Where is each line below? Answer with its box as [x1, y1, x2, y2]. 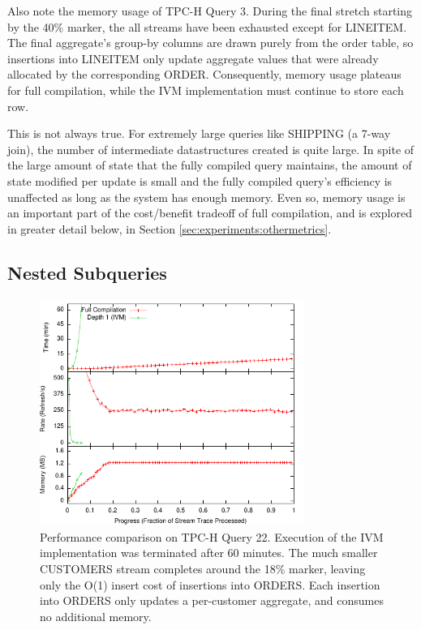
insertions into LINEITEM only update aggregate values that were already [7, 49, 379, 66]
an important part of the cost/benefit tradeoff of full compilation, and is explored [7, 204, 412, 221]
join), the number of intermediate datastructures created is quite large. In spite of [7, 140, 415, 157]
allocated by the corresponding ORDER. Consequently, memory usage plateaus [7, 66, 402, 83]
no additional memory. [40, 607, 152, 624]
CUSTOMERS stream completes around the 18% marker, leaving [40, 560, 366, 577]
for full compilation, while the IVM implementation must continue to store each [7, 81, 404, 98]
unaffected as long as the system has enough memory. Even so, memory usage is [7, 188, 406, 205]
